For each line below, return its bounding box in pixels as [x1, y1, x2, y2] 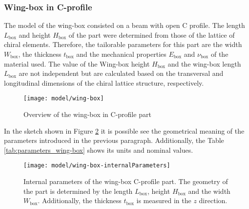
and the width [188, 186, 230, 196]
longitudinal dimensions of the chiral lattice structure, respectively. [4, 77, 204, 88]
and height [19, 29, 51, 40]
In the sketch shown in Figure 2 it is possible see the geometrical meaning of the [4, 125, 245, 136]
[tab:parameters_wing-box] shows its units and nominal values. [4, 144, 193, 155]
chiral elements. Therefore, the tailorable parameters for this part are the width [4, 39, 242, 49]
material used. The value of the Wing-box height [4, 58, 150, 69]
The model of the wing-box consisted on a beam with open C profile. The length [4, 20, 245, 30]
